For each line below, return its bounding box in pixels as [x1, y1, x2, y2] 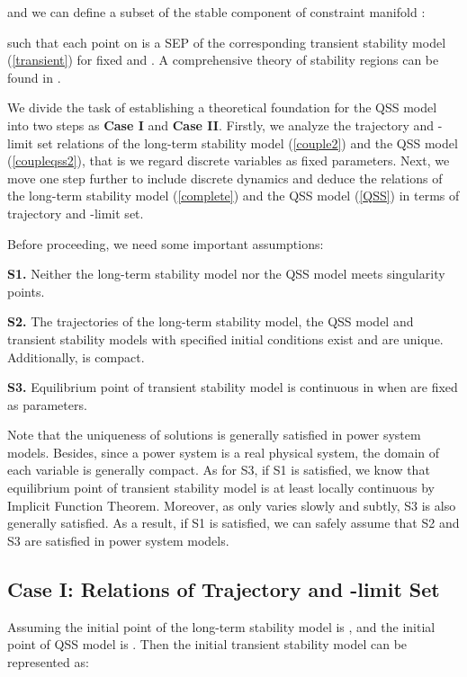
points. [7, 281, 45, 300]
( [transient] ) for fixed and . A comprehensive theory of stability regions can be [7, 50, 439, 69]
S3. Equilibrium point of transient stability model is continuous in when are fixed [7, 378, 458, 396]
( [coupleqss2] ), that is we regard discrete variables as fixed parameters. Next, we [7, 151, 450, 170]
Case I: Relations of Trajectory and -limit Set [7, 575, 440, 602]
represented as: [7, 652, 89, 671]
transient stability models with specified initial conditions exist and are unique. [7, 329, 444, 348]
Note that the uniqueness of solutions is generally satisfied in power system [7, 425, 421, 444]
